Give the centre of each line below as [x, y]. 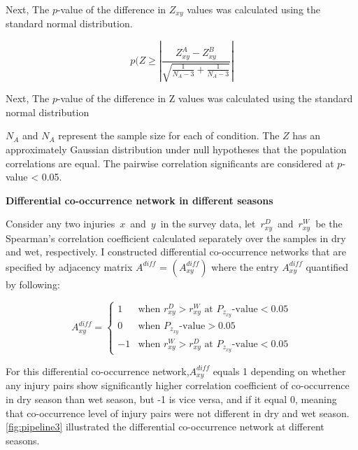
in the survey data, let [208, 224]
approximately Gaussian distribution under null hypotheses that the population [176, 149]
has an [307, 135]
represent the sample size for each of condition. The [169, 135]
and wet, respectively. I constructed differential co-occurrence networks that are [176, 252]
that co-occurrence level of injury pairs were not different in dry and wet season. [178, 413]
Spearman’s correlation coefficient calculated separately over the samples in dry [176, 238]
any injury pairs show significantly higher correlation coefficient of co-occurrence [178, 385]
